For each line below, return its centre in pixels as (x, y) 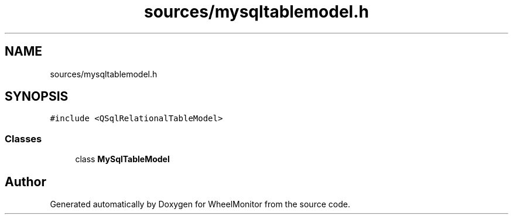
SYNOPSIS (37, 97)
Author (25, 182)
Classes (23, 138)
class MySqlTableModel (122, 159)
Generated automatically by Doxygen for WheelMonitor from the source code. (200, 204)
